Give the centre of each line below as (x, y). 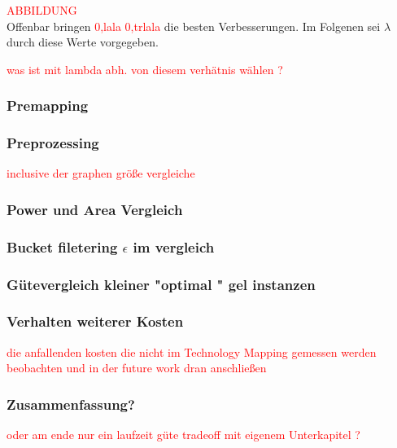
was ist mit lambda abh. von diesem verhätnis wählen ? (145, 69)
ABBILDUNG (42, 10)
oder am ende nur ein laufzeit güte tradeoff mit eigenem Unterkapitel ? (183, 435)
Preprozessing (53, 143)
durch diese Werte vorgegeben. (83, 42)
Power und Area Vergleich (95, 209)
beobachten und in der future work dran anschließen (137, 368)
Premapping (48, 105)
